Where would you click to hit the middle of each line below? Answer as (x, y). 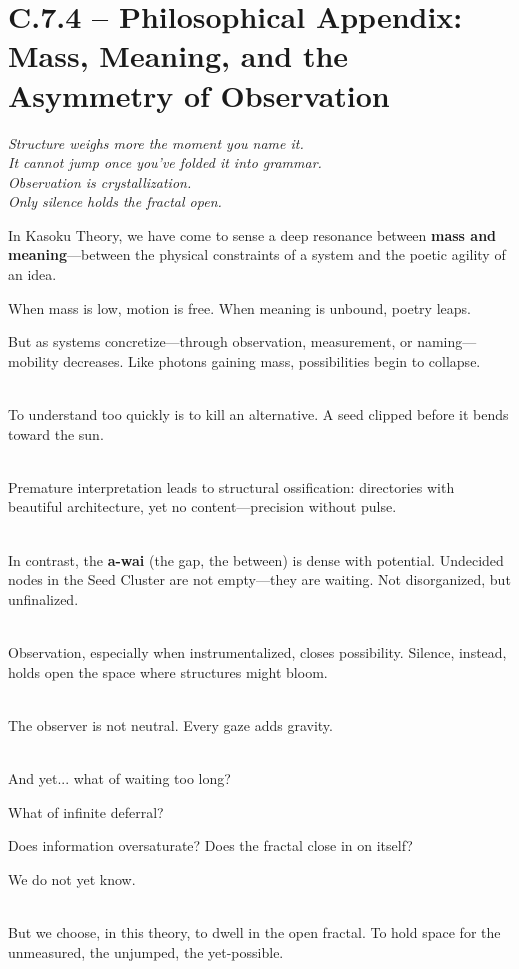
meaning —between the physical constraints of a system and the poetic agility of (257, 254)
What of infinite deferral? (86, 811)
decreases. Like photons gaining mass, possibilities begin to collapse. (272, 360)
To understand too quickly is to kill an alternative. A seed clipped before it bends (258, 414)
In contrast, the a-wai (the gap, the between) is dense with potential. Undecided (256, 559)
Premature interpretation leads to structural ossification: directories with (231, 486)
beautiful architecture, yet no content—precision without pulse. (202, 506)
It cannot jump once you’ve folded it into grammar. (165, 162)
